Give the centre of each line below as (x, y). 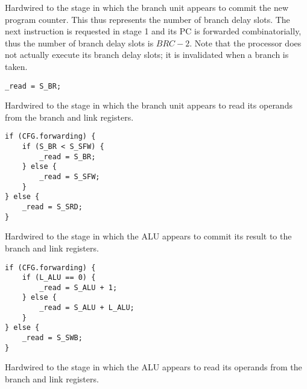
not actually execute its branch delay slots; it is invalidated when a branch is (147, 55)
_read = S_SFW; (70, 177)
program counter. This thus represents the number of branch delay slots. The (147, 19)
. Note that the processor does (245, 43)
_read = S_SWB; (52, 338)
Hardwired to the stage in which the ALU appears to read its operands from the (153, 367)
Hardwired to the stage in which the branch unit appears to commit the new (147, 7)
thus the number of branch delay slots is (79, 43)
